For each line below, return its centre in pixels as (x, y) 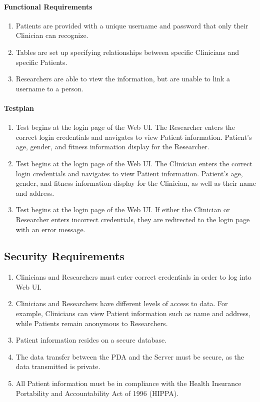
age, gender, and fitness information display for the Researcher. (112, 147)
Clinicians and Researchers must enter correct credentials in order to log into (133, 277)
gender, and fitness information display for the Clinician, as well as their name (136, 183)
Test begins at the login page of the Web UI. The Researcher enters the (125, 127)
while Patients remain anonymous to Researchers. (92, 323)
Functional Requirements (48, 6)
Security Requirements (64, 256)
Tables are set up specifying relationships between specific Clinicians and (127, 52)
